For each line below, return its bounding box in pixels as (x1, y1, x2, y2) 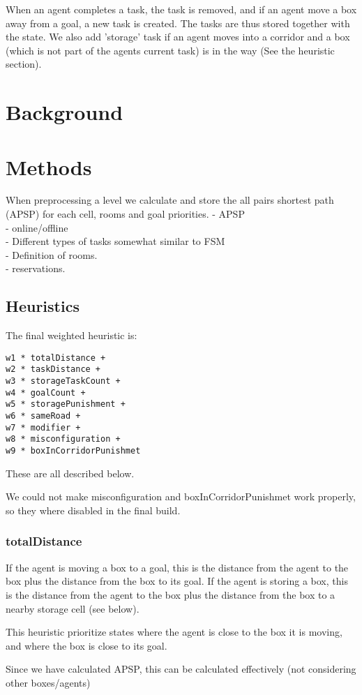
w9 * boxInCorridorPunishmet (6, 446, 141, 456)
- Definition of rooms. (6, 247, 98, 262)
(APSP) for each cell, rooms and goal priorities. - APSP (6, 207, 245, 221)
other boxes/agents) (6, 675, 91, 689)
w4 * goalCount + (6, 387, 86, 398)
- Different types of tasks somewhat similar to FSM (6, 234, 225, 248)
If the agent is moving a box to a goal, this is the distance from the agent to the (6, 560, 349, 574)
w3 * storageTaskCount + (6, 376, 121, 387)
